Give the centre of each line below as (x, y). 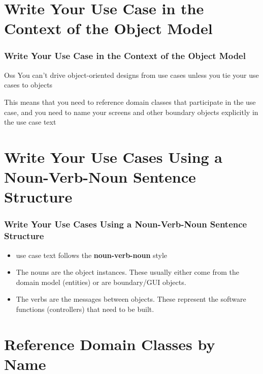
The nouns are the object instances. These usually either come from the (127, 272)
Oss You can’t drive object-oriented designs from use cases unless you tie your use (131, 75)
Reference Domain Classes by (110, 344)
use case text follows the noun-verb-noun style (92, 255)
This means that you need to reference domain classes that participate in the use (130, 102)
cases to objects (28, 85)
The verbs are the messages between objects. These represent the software (131, 299)
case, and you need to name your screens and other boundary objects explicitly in (131, 112)
